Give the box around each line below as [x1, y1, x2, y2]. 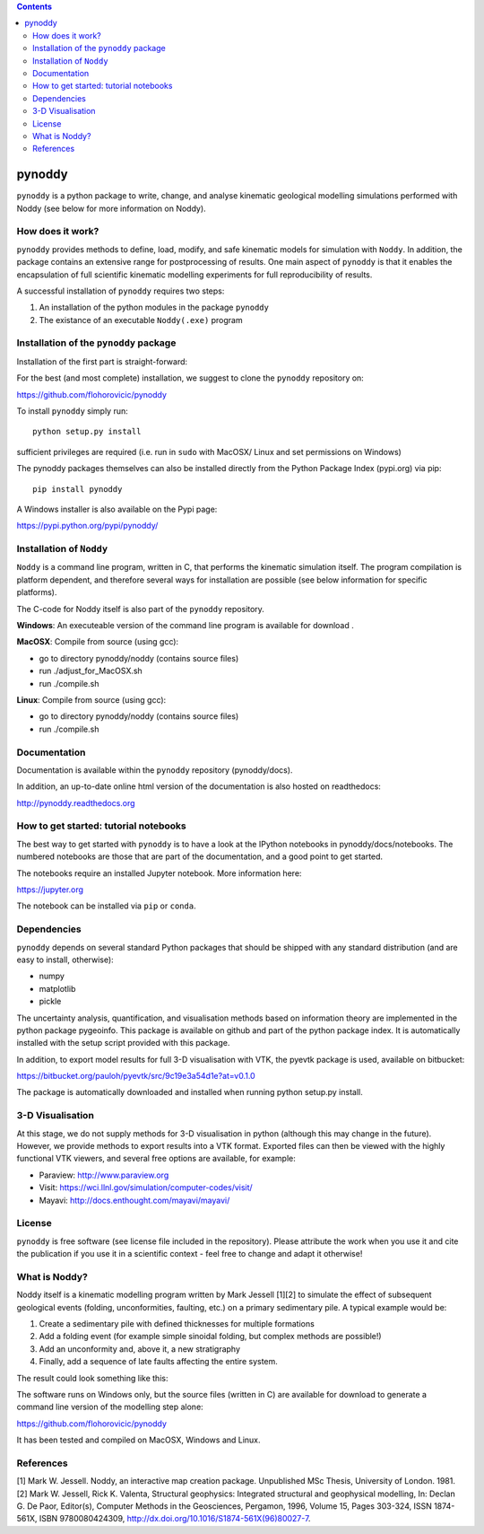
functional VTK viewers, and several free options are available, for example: [16, 1153, 296, 1164]
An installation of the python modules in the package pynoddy [39, 302, 269, 313]
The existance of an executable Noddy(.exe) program [39, 314, 243, 325]
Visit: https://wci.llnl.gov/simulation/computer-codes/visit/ [39, 1182, 253, 1193]
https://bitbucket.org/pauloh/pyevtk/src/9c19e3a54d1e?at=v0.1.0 [16, 1071, 255, 1082]
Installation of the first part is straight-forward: [16, 355, 188, 367]
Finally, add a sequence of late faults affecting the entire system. [39, 1356, 278, 1367]
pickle [39, 996, 62, 1007]
